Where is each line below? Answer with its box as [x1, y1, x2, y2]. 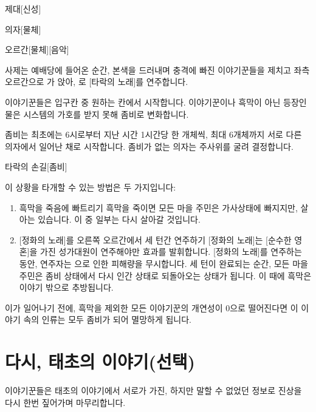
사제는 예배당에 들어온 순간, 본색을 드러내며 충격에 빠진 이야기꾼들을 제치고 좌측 [5, 63, 310, 76]
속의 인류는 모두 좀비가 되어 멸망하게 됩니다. [23, 313, 192, 326]
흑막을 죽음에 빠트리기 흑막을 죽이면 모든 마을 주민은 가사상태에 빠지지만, [19, 201, 298, 214]
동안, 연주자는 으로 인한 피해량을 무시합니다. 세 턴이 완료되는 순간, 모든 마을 [19, 257, 308, 269]
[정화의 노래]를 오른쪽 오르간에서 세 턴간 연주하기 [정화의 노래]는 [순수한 [19, 233, 292, 246]
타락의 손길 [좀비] [5, 160, 67, 173]
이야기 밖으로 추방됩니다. [19, 281, 114, 294]
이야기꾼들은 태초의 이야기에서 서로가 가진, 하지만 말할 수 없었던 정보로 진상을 [5, 384, 302, 396]
